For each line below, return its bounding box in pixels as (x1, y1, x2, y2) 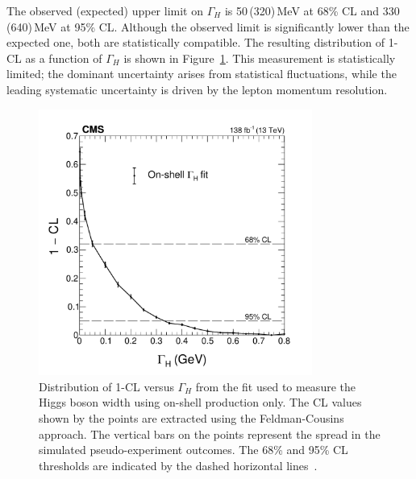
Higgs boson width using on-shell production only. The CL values (39, 394, 362, 411)
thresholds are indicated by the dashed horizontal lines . (39, 456, 318, 473)
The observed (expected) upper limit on (6, 2, 203, 19)
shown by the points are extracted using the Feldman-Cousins (39, 409, 344, 426)
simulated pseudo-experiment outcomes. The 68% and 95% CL (39, 441, 348, 458)
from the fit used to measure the (195, 378, 356, 394)
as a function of (25, 49, 102, 66)
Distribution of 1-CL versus (39, 378, 174, 394)
